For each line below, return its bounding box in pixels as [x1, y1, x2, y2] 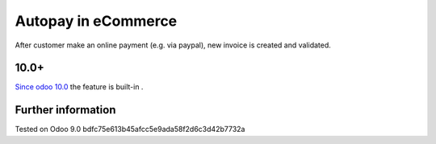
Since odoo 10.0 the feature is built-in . [15, 82, 144, 92]
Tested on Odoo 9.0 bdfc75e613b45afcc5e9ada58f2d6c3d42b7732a [15, 125, 245, 134]
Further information [15, 103, 116, 117]
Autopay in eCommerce [15, 12, 178, 30]
